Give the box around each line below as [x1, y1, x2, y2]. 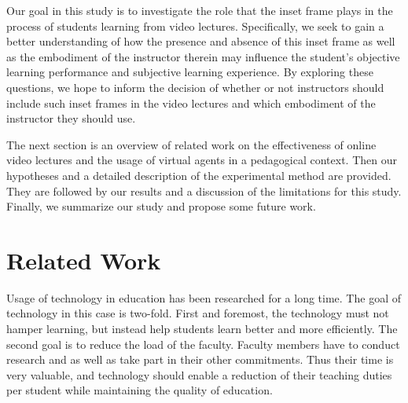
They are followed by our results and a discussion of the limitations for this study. [6, 182, 402, 199]
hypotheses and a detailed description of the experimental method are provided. [6, 167, 391, 183]
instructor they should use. [6, 110, 136, 126]
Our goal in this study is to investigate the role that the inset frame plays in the [6, 2, 393, 18]
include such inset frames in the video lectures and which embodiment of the [6, 94, 376, 111]
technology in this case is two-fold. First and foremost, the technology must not [6, 305, 389, 321]
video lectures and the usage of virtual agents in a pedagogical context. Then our [6, 152, 397, 168]
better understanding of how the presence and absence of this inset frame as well [6, 33, 395, 49]
